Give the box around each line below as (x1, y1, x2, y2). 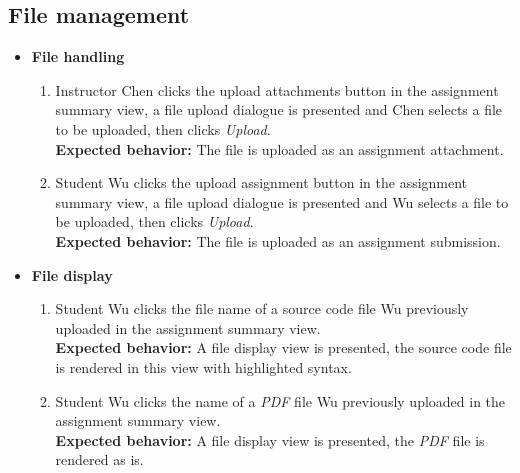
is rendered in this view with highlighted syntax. (55, 356, 352, 377)
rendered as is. (55, 449, 144, 470)
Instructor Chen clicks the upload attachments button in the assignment (55, 79, 499, 100)
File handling (31, 46, 125, 67)
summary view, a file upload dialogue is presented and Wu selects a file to (55, 191, 509, 212)
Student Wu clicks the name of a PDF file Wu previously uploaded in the (55, 390, 506, 411)
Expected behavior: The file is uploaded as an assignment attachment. (55, 138, 504, 159)
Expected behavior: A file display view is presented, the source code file (55, 337, 512, 358)
